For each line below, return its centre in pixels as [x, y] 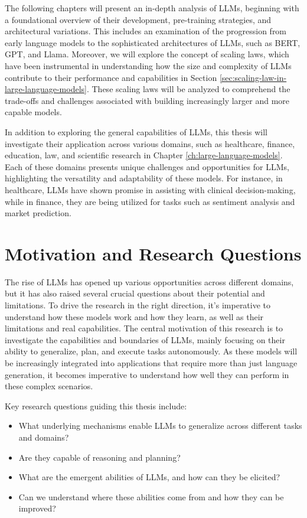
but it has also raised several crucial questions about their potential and [135, 293]
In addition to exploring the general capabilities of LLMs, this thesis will [136, 131]
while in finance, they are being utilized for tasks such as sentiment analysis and [150, 201]
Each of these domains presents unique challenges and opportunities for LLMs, [147, 166]
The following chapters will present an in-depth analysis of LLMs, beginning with [152, 8]
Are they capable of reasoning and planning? [99, 457]
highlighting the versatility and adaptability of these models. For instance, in [144, 178]
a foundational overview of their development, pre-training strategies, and [138, 19]
